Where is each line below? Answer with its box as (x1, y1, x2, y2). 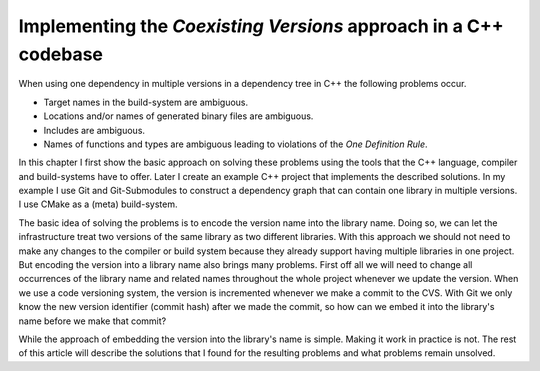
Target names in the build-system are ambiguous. (43, 96, 249, 108)
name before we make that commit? (18, 315, 167, 327)
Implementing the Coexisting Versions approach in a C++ (18, 15, 504, 37)
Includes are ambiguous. (43, 124, 145, 136)
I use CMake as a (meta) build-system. (18, 198, 178, 210)
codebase (18, 43, 104, 65)
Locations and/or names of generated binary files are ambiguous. (43, 110, 314, 122)
